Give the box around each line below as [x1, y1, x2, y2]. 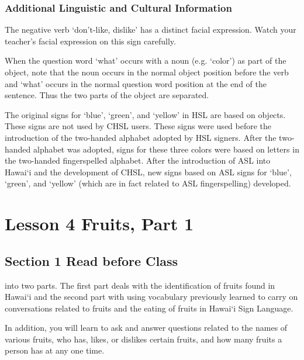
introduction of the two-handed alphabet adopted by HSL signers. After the [5, 131, 277, 143]
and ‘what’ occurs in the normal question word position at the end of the [5, 77, 267, 89]
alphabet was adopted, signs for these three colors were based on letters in [33, 143, 299, 155]
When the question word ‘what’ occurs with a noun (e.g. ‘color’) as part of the [5, 54, 286, 67]
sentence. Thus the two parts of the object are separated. [5, 89, 209, 101]
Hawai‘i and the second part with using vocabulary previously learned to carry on [5, 290, 298, 303]
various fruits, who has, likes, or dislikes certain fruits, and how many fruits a [5, 333, 282, 345]
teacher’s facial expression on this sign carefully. [5, 34, 176, 47]
